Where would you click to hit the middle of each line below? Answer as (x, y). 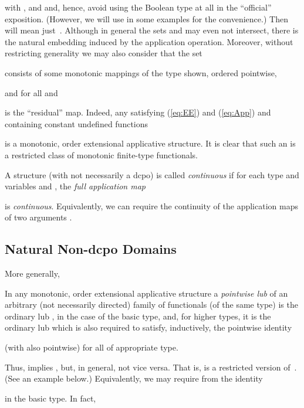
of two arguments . (38, 217)
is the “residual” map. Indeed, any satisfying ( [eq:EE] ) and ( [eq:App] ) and (138, 112)
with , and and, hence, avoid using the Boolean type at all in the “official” (138, 7)
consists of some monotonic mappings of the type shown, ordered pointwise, (141, 72)
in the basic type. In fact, (50, 398)
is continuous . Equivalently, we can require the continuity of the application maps (151, 205)
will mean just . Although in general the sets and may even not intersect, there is (152, 30)
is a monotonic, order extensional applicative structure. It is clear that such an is (150, 143)
